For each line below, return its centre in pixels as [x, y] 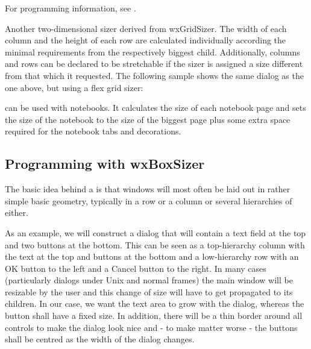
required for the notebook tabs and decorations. [93, 131]
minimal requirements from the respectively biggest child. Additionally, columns [152, 52]
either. [17, 212]
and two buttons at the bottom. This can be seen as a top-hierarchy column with [155, 244]
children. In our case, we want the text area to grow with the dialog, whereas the [155, 303]
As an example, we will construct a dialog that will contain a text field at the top [155, 232]
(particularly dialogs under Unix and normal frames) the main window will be [149, 280]
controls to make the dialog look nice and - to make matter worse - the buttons [151, 327]
